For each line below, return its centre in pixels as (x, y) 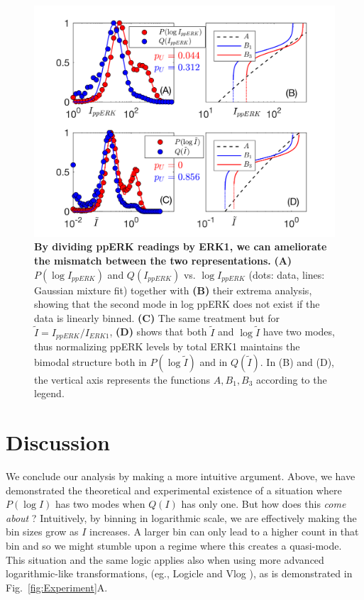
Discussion (58, 442)
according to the (292, 379)
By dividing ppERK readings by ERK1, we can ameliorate (181, 246)
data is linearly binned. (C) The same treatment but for (157, 317)
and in (214, 361)
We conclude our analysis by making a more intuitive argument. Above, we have (181, 476)
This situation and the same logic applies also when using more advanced (165, 559)
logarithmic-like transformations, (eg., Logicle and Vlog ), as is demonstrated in (179, 573)
